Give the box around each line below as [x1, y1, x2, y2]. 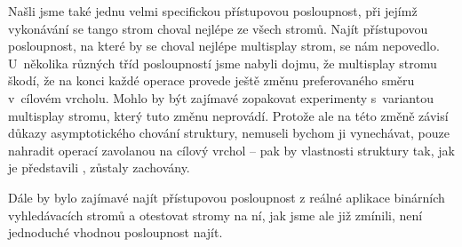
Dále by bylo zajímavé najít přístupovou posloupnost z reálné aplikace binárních [8, 187, 445, 206]
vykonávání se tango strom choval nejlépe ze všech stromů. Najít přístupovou [8, 19, 428, 37]
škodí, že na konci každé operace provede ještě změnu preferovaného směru [8, 71, 415, 90]
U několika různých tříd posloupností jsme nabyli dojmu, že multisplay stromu [8, 53, 437, 72]
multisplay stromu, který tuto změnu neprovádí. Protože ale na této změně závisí [8, 106, 449, 124]
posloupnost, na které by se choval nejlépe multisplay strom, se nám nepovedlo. [8, 36, 440, 55]
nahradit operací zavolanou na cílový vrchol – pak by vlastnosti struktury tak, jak [8, 140, 455, 159]
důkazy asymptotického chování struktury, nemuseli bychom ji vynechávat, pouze [8, 123, 450, 142]
